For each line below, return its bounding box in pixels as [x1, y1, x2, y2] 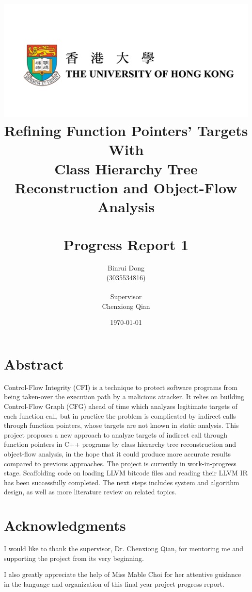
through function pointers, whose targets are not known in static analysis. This [4, 420, 239, 430]
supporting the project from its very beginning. [4, 553, 144, 563]
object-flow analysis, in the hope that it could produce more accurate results [4, 448, 231, 458]
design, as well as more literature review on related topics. [4, 487, 176, 497]
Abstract [4, 354, 64, 373]
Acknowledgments [4, 515, 126, 535]
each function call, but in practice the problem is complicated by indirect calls [4, 410, 236, 421]
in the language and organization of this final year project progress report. [4, 578, 224, 589]
